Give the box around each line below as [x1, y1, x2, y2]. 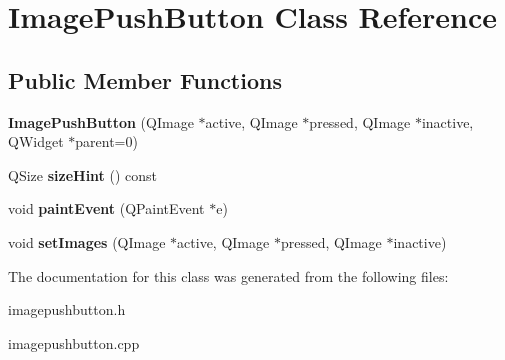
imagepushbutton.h [8, 299, 126, 320]
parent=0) [75, 131, 138, 152]
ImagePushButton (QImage [8, 111, 194, 132]
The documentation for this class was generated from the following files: [8, 265, 449, 286]
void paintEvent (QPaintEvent [8, 198, 205, 219]
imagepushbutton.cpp [8, 332, 140, 353]
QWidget [8, 131, 64, 152]
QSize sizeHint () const [8, 164, 158, 185]
